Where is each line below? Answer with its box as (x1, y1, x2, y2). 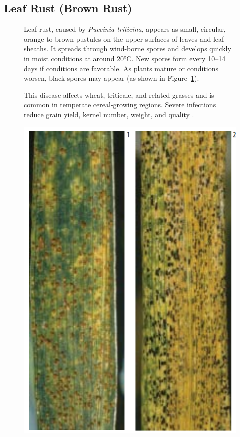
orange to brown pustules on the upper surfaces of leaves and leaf (24, 33, 224, 44)
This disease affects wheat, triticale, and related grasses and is (24, 89, 214, 100)
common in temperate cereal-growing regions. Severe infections (24, 99, 216, 110)
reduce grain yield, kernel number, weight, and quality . (24, 109, 194, 119)
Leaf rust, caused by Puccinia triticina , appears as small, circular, (24, 24, 226, 34)
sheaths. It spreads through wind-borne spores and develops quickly (24, 43, 231, 54)
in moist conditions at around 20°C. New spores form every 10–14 (24, 53, 226, 63)
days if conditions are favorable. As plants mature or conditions (24, 63, 219, 73)
